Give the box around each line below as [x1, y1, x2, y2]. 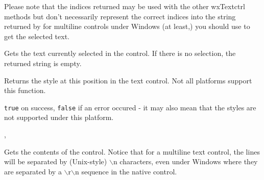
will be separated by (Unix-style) [4, 156, 107, 167]
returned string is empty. [4, 57, 82, 68]
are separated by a [4, 166, 62, 176]
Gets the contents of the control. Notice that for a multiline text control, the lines [4, 146, 260, 157]
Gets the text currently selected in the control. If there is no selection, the [4, 48, 236, 58]
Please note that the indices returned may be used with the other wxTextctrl [4, 1, 245, 11]
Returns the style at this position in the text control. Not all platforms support [4, 75, 252, 85]
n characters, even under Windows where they [113, 156, 258, 167]
